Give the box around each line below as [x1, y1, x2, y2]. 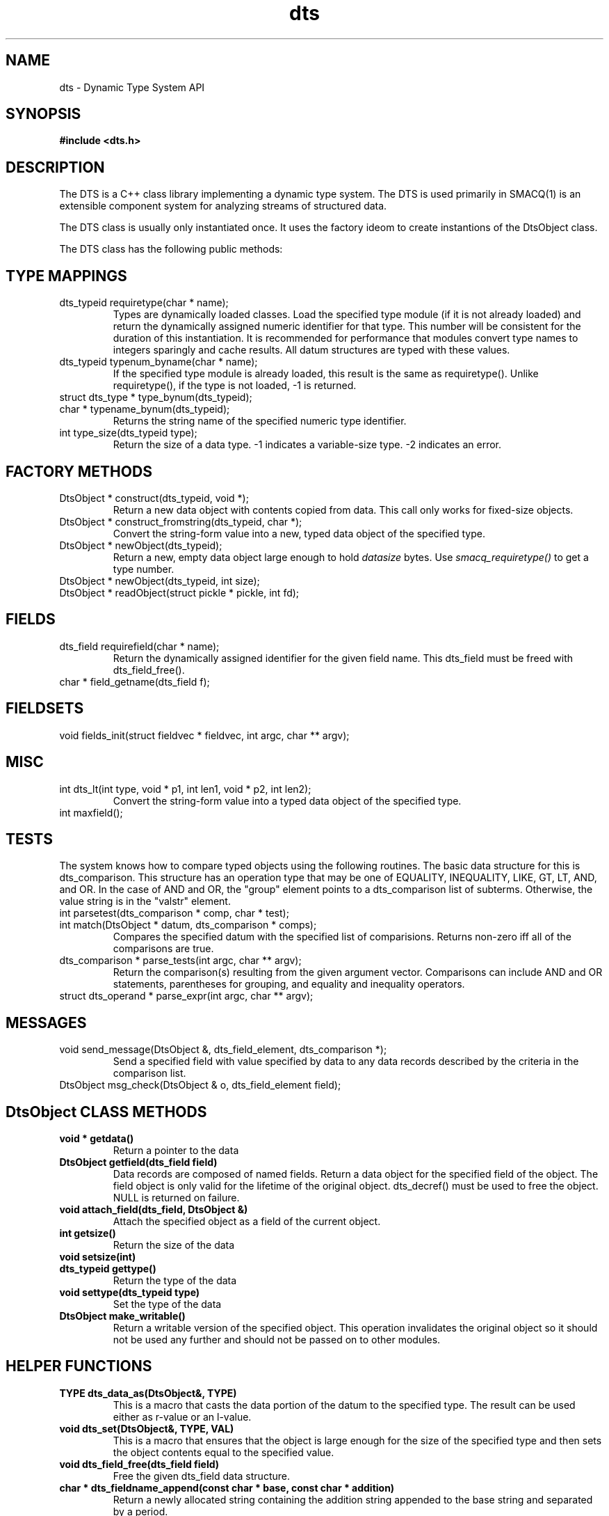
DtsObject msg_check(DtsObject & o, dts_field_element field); [59, 1079, 341, 1091]
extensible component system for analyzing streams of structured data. [59, 200, 387, 212]
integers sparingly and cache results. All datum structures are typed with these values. [113, 344, 510, 356]
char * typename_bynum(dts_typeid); [59, 403, 230, 416]
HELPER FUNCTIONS [6, 1357, 152, 1375]
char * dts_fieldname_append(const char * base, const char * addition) [59, 1481, 395, 1494]
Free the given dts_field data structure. [113, 1469, 290, 1482]
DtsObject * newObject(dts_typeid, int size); [59, 574, 260, 587]
